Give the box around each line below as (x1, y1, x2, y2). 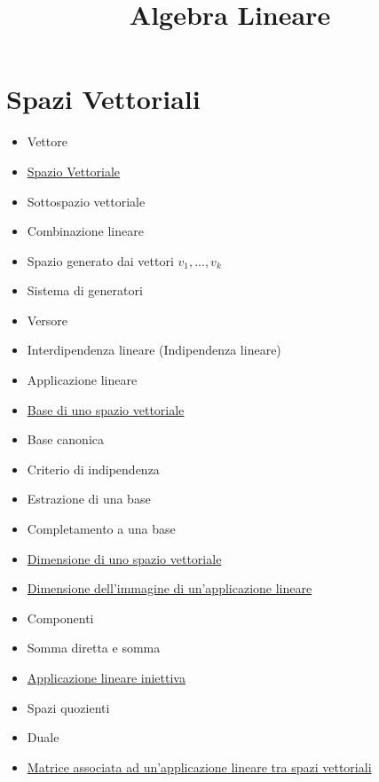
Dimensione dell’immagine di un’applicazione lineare (27, 579, 312, 598)
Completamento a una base (27, 520, 176, 538)
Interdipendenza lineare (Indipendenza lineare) (27, 340, 281, 359)
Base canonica (27, 430, 104, 449)
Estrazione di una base (27, 489, 151, 508)
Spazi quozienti (27, 698, 110, 716)
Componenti (27, 608, 94, 627)
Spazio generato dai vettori (27, 251, 174, 270)
